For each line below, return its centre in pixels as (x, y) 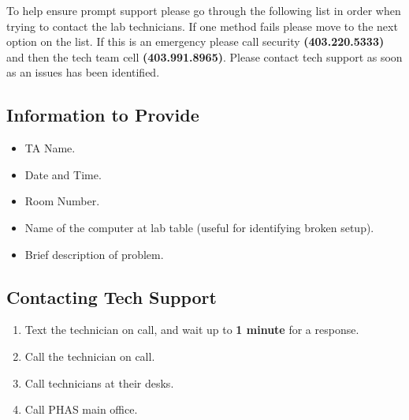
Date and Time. (63, 174)
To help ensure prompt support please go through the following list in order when (204, 10)
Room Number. (62, 201)
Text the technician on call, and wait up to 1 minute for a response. (192, 330)
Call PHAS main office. (81, 409)
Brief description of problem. (94, 254)
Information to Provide (103, 115)
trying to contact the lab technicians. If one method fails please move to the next (202, 26)
